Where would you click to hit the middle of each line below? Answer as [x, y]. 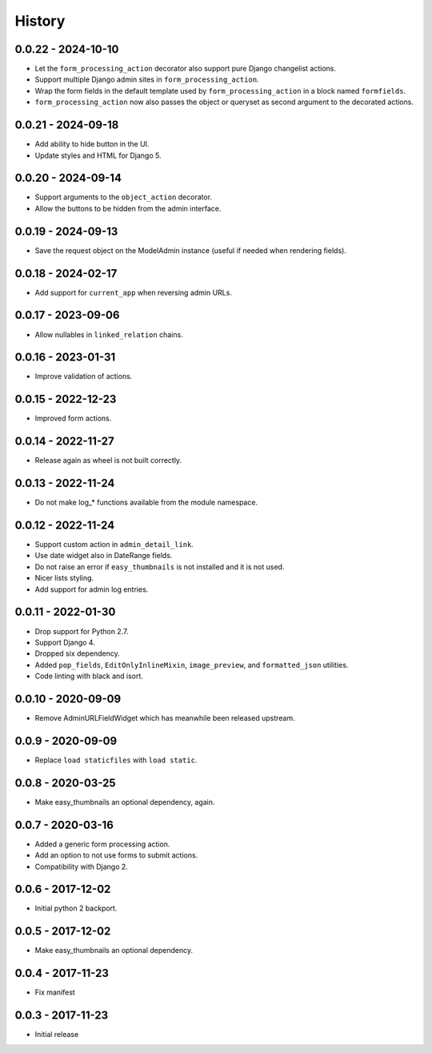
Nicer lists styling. [64, 578]
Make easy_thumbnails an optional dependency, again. [125, 802]
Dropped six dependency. [77, 653]
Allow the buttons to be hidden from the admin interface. [128, 208]
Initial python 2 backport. [76, 908]
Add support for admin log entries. [92, 589]
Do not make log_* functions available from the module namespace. [146, 502]
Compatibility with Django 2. [81, 866]
